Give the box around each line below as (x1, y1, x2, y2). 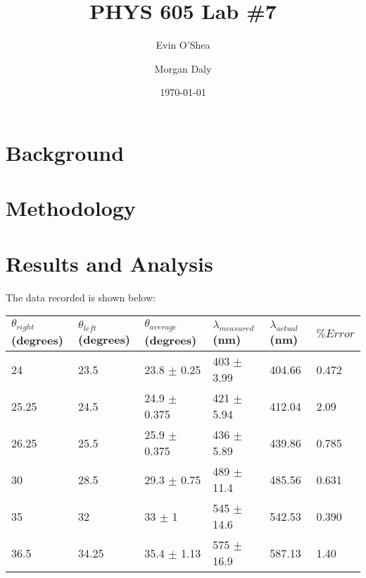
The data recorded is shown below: (6, 289, 156, 304)
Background (6, 138, 125, 167)
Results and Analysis (6, 248, 213, 277)
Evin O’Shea (156, 37, 210, 52)
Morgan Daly (154, 61, 212, 76)
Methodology (6, 193, 136, 222)
